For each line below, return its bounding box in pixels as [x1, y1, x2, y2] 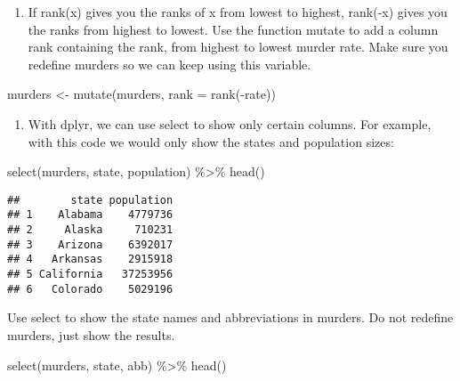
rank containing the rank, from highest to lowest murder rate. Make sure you [28, 37, 448, 56]
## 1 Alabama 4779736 [7, 208, 174, 222]
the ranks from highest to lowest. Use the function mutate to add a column [28, 20, 439, 38]
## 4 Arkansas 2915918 [7, 253, 174, 266]
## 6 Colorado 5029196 [7, 282, 174, 296]
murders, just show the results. [7, 325, 175, 344]
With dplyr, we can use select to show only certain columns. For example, [28, 114, 432, 133]
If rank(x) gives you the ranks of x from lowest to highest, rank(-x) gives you [28, 3, 448, 20]
